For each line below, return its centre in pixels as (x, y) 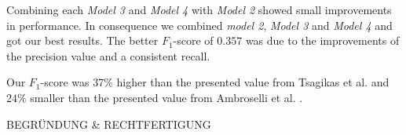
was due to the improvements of (322, 40)
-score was (65, 82)
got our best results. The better (82, 40)
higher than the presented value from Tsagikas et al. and (253, 82)
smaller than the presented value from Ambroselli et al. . (166, 97)
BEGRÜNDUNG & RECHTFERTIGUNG (109, 124)
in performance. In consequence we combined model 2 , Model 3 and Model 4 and (199, 25)
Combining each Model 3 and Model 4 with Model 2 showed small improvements (199, 9)
